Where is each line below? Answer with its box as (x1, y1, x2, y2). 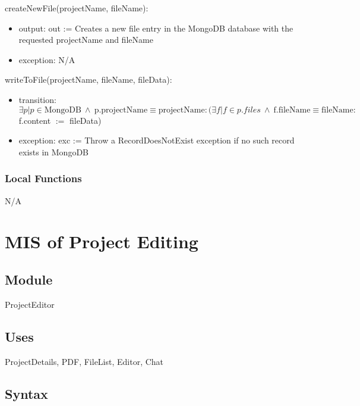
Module (5, 270, 53, 288)
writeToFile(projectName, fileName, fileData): (5, 73, 172, 86)
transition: (18, 93, 56, 105)
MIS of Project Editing (5, 229, 198, 254)
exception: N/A (18, 53, 75, 65)
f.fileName (273, 105, 311, 114)
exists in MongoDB (18, 145, 89, 158)
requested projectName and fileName (18, 33, 153, 46)
